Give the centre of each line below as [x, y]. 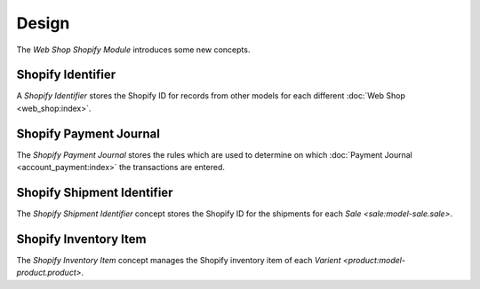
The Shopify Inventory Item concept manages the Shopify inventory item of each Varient [179, 260]
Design [43, 23]
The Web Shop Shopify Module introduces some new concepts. [133, 50]
